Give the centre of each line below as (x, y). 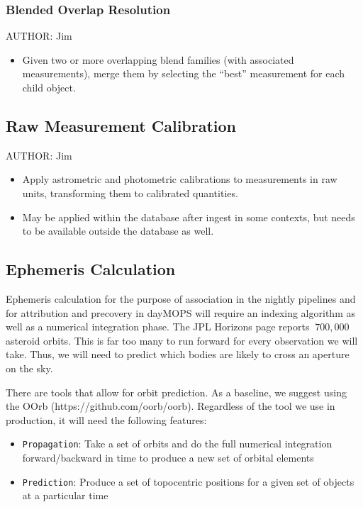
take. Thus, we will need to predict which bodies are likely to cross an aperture (178, 354)
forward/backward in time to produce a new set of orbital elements (168, 457)
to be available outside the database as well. (118, 231)
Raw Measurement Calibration (121, 125)
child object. (49, 87)
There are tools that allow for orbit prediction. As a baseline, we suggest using (176, 392)
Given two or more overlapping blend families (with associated (158, 59)
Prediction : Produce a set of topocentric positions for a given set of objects (188, 481)
